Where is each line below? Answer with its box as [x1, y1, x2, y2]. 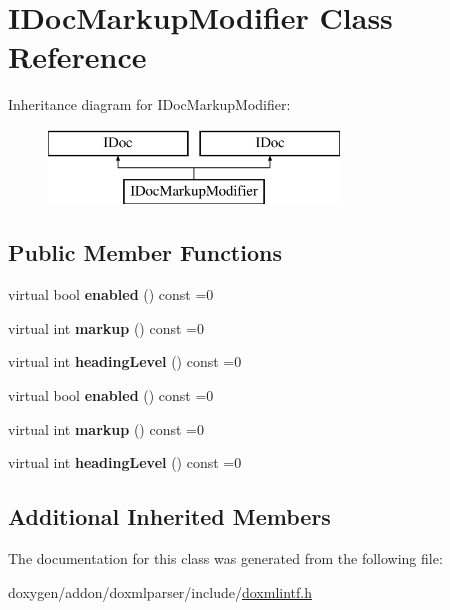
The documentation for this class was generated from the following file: [8, 548, 443, 569]
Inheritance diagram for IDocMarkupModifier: [8, 94, 291, 115]
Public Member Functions [8, 237, 282, 268]
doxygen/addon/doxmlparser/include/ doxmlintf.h [8, 581, 312, 602]
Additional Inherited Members [8, 501, 331, 532]
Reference [8, 36, 147, 77]
